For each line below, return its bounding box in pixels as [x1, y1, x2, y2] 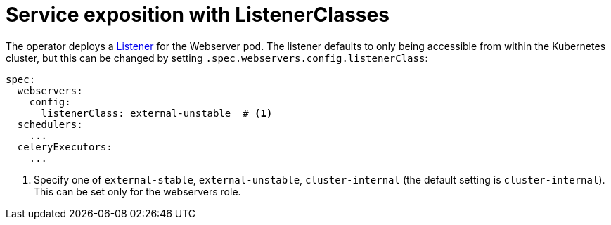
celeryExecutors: [17, 141, 112, 153]
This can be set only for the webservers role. [34, 185, 241, 198]
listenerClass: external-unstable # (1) [41, 107, 273, 119]
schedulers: [17, 118, 83, 130]
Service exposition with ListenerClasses [6, 3, 390, 27]
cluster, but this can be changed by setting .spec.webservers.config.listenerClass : [6, 51, 428, 64]
